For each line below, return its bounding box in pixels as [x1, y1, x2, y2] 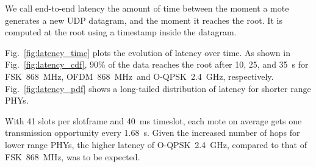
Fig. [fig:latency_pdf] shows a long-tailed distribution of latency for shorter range [5, 82, 311, 94]
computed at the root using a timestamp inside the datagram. [5, 26, 237, 38]
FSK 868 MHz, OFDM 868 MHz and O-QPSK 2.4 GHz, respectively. [5, 69, 274, 82]
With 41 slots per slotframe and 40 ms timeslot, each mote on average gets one [5, 114, 302, 127]
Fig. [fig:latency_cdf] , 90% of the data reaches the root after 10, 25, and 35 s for [5, 58, 309, 71]
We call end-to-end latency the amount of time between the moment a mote [5, 2, 289, 14]
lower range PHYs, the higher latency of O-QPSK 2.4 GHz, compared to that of [5, 138, 307, 151]
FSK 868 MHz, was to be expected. [5, 150, 140, 163]
